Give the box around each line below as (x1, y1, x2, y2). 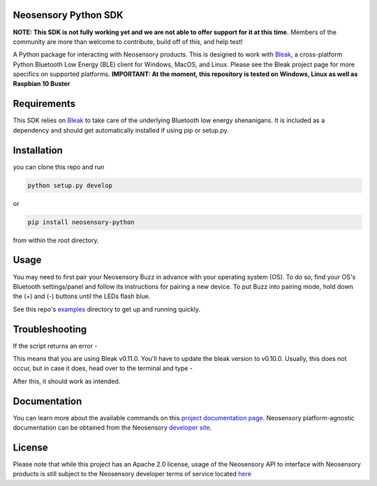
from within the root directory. (13, 236, 99, 244)
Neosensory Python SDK (13, 9, 124, 21)
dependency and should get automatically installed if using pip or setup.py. (13, 126, 230, 134)
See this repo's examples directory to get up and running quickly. (13, 304, 201, 314)
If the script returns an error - (13, 341, 98, 350)
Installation (13, 144, 63, 156)
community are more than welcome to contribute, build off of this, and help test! (13, 37, 243, 45)
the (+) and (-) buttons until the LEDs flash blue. (13, 292, 151, 300)
